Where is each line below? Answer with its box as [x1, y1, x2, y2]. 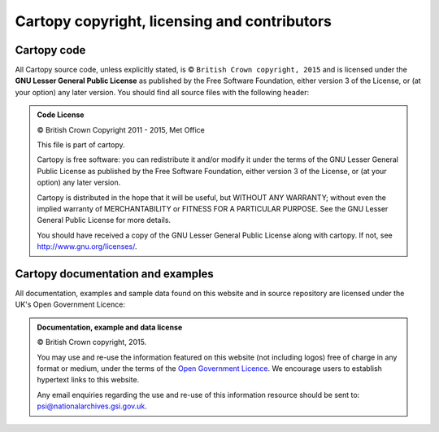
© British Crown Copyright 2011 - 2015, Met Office [37, 124, 205, 134]
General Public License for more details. [37, 216, 171, 225]
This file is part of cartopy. [37, 140, 125, 150]
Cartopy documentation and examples [15, 267, 215, 281]
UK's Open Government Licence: [15, 299, 126, 309]
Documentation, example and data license [37, 322, 183, 332]
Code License [37, 110, 85, 120]
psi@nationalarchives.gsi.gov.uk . [37, 401, 148, 411]
